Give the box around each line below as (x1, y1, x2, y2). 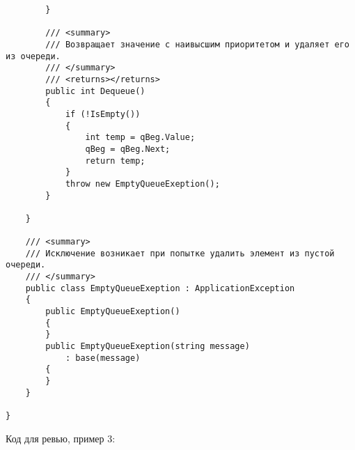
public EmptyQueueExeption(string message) (45, 341, 250, 352)
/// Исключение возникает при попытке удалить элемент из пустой (25, 248, 335, 258)
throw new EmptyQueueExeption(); (65, 178, 220, 189)
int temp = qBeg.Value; (85, 132, 196, 143)
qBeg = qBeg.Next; (85, 143, 171, 154)
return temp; (85, 155, 145, 166)
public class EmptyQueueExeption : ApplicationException (25, 283, 295, 293)
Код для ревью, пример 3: (6, 430, 116, 445)
